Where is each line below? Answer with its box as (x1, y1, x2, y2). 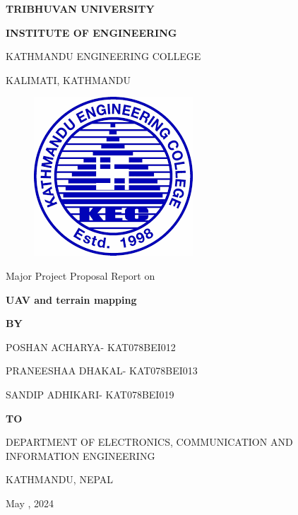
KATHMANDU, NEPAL (6, 472, 114, 487)
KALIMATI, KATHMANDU (6, 72, 131, 87)
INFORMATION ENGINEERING (6, 448, 155, 463)
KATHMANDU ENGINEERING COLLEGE (6, 49, 201, 64)
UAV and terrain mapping (6, 292, 137, 307)
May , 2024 (6, 495, 54, 510)
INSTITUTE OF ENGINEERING (6, 25, 177, 40)
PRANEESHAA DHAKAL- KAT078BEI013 (6, 363, 198, 378)
